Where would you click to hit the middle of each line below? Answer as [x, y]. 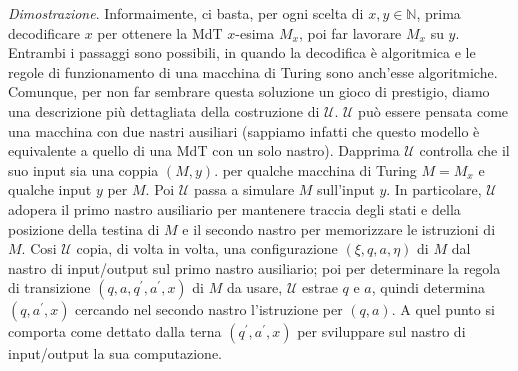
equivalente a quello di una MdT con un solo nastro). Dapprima [204, 150]
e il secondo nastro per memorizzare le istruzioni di [339, 228]
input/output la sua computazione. [115, 353]
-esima [255, 32]
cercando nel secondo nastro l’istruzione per [209, 309]
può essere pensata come [433, 110]
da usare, [254, 287]
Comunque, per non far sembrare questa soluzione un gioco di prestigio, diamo [249, 91]
